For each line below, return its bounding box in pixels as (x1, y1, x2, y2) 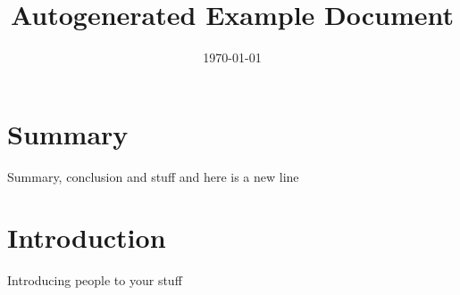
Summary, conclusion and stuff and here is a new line (7, 167, 299, 185)
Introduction (7, 219, 166, 256)
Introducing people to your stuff (7, 271, 182, 290)
